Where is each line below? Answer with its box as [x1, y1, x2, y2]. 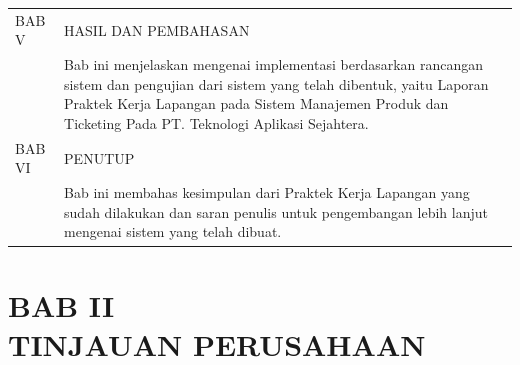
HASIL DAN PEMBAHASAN [64, 19, 250, 40]
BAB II [8, 284, 115, 325]
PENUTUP [64, 147, 135, 168]
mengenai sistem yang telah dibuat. [64, 221, 282, 242]
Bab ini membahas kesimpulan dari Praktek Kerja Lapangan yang [64, 182, 470, 203]
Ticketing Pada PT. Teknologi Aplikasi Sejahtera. [64, 112, 369, 133]
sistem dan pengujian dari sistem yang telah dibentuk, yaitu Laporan [64, 73, 489, 94]
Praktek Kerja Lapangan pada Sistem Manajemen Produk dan [64, 93, 449, 114]
